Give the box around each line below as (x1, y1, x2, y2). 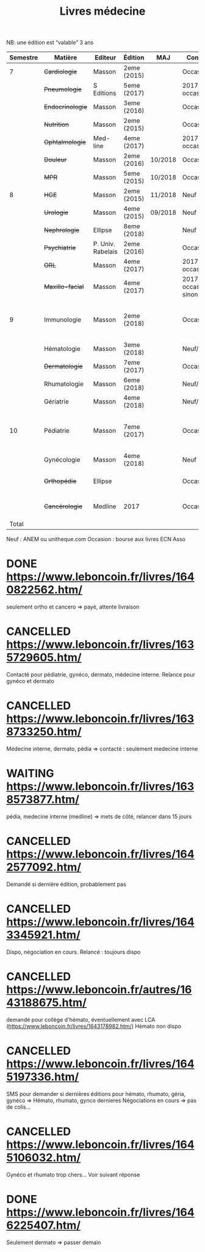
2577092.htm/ (6, 860, 81, 874)
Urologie (43, 208, 69, 217)
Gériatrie (43, 397, 69, 406)
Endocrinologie (43, 103, 87, 111)
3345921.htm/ (6, 928, 81, 942)
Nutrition (43, 121, 69, 129)
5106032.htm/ (6, 1150, 81, 1164)
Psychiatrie (43, 244, 76, 252)
